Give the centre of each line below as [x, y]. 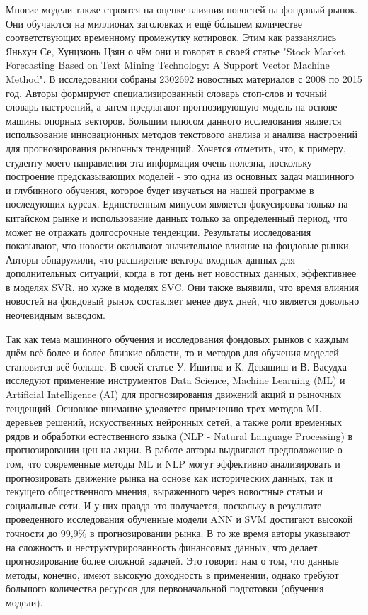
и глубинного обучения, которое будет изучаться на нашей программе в [160, 190]
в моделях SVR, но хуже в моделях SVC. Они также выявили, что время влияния [183, 287]
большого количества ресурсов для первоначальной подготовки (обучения [165, 588]
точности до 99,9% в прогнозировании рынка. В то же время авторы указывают [178, 532]
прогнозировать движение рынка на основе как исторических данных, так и [169, 477]
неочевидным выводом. [56, 315]
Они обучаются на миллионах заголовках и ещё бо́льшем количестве [154, 23]
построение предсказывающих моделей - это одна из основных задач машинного [180, 176]
